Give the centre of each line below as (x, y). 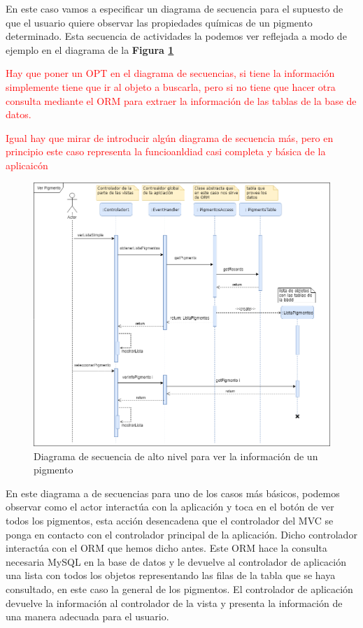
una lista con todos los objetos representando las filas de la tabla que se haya (171, 575)
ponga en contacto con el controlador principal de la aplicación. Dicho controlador (181, 534)
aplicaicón (27, 165)
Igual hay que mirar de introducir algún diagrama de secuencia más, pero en (170, 137)
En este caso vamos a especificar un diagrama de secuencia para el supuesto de (175, 8)
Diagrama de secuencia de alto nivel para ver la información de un (176, 456)
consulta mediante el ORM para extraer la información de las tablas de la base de (181, 100)
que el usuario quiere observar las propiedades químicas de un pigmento (159, 22)
